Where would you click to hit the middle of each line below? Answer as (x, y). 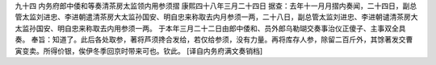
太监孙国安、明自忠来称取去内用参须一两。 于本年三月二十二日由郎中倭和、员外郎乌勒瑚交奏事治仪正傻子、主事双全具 (210, 28)
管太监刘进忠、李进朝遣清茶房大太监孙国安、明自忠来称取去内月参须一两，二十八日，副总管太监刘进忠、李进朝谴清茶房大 (216, 17)
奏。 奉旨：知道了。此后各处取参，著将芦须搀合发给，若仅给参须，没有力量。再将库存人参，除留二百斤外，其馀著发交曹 (214, 39)
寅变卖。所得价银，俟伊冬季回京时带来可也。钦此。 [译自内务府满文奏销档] (139, 51)
